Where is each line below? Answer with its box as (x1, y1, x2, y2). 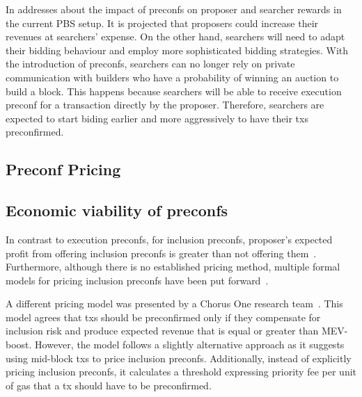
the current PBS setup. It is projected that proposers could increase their (6, 15, 319, 30)
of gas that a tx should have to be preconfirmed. (6, 378, 212, 392)
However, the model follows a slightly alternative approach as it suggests (35, 337, 345, 352)
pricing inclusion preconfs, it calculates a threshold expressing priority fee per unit (6, 364, 356, 379)
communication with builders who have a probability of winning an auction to (6, 70, 339, 84)
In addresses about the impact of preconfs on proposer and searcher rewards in (6, 2, 342, 16)
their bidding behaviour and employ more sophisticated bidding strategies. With (6, 42, 349, 57)
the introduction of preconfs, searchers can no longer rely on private (6, 56, 295, 71)
